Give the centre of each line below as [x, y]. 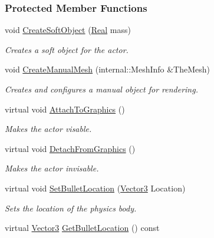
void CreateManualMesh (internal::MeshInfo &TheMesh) [108, 69]
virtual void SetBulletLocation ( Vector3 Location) [95, 188]
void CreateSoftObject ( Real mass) [68, 30]
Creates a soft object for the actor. [67, 49]
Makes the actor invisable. [52, 168]
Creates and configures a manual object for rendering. [101, 89]
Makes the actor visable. [48, 129]
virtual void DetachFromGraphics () [70, 148]
